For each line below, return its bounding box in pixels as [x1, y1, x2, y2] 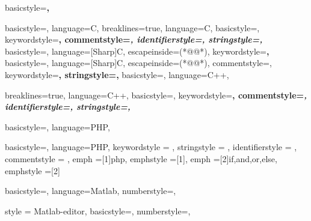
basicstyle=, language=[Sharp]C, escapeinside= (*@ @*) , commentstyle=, [5, 56, 272, 69]
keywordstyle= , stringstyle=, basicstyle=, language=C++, [5, 68, 229, 80]
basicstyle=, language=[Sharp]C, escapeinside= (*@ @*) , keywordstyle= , [5, 44, 269, 57]
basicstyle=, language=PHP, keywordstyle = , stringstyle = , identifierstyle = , [5, 141, 297, 153]
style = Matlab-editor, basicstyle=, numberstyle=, [5, 204, 191, 217]
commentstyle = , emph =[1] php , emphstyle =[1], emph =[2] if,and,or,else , [5, 152, 277, 165]
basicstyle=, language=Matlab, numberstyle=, [5, 184, 176, 197]
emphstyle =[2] [5, 164, 60, 177]
